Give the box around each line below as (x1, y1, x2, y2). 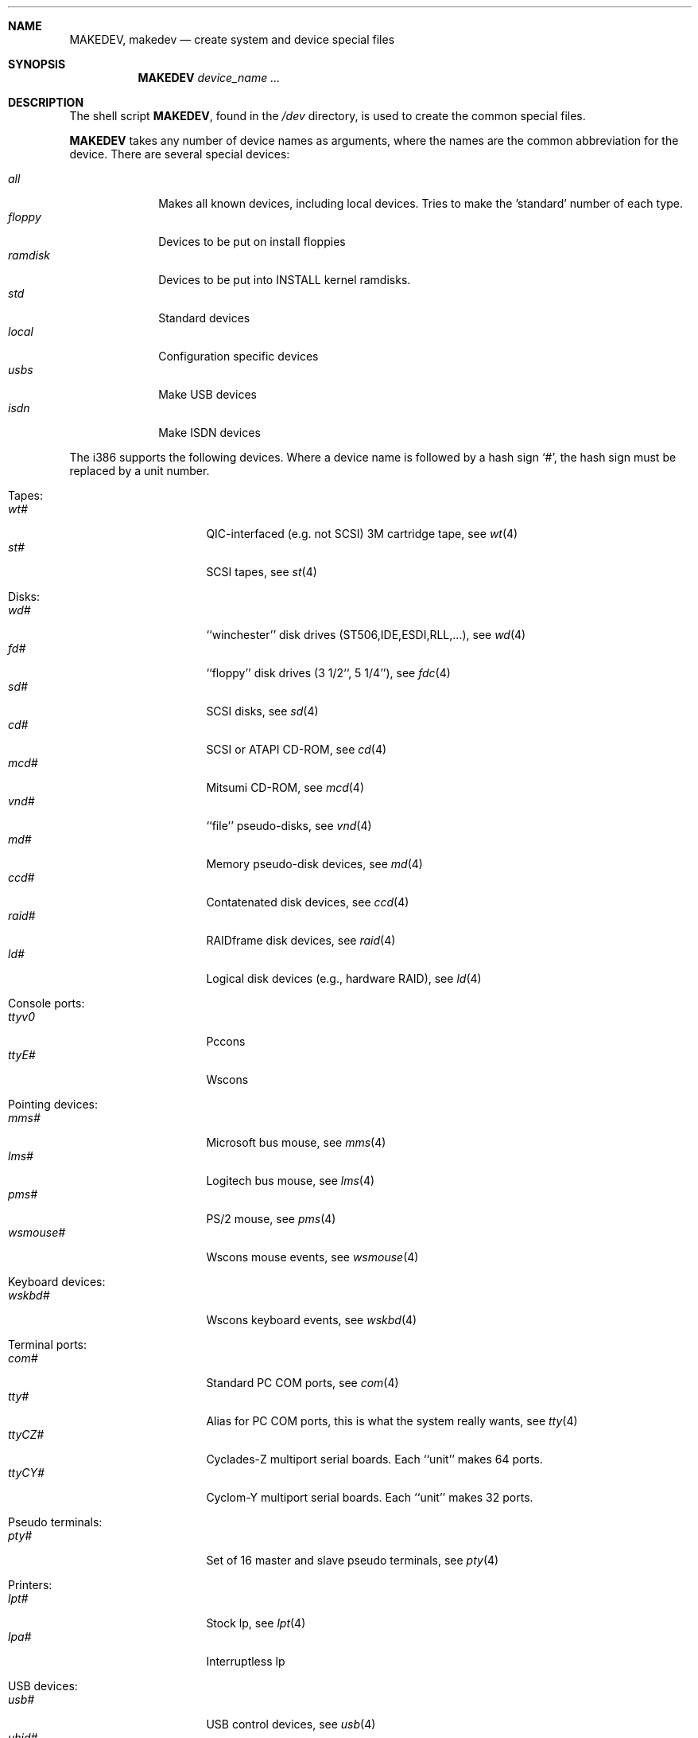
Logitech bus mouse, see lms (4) (206, 1174, 375, 1187)
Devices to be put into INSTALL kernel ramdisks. (158, 273, 411, 286)
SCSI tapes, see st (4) (206, 565, 317, 579)
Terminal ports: (8, 1338, 87, 1351)
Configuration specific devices (158, 349, 319, 363)
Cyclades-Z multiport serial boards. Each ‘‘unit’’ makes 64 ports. (206, 1452, 543, 1466)
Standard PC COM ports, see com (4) (206, 1376, 399, 1389)
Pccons (206, 1035, 246, 1048)
